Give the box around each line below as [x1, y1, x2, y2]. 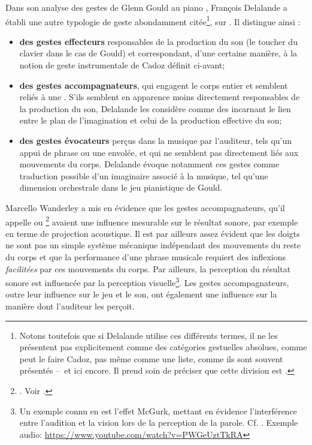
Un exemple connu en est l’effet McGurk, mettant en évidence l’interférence [19, 404, 297, 417]
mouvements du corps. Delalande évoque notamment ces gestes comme [19, 158, 280, 170]
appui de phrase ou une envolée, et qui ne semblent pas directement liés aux [19, 146, 299, 158]
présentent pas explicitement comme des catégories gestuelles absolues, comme [19, 341, 307, 353]
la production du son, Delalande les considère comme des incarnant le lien [19, 102, 291, 115]
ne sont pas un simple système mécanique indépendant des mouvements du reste [5, 239, 301, 251]
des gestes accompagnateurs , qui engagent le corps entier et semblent [19, 79, 288, 91]
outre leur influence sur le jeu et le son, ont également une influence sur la [5, 288, 277, 300]
